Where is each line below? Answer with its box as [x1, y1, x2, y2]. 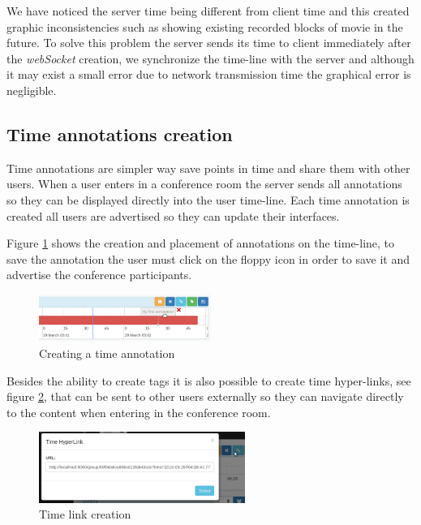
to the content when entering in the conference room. [6, 403, 271, 420]
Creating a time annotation [39, 344, 175, 361]
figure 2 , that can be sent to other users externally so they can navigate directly [6, 388, 404, 405]
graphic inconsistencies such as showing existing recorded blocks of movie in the [6, 18, 403, 35]
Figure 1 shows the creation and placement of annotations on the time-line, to [6, 235, 395, 252]
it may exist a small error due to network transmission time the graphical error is [6, 66, 411, 83]
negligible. [6, 81, 57, 98]
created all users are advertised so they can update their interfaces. [6, 207, 340, 224]
